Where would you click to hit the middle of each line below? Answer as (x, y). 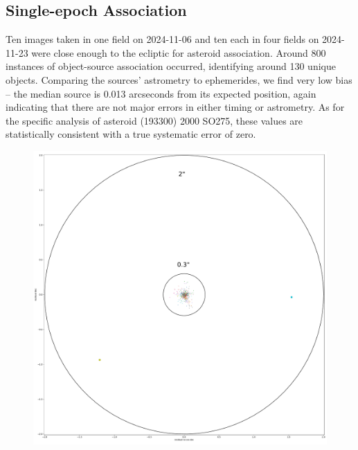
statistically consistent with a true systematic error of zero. (131, 134)
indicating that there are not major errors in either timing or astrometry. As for (175, 107)
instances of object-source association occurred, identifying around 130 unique (171, 66)
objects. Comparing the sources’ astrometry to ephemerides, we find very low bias (179, 79)
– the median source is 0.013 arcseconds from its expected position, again (161, 93)
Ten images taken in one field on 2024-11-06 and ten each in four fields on (162, 39)
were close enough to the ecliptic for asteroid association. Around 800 (179, 52)
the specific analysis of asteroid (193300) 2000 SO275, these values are (154, 120)
